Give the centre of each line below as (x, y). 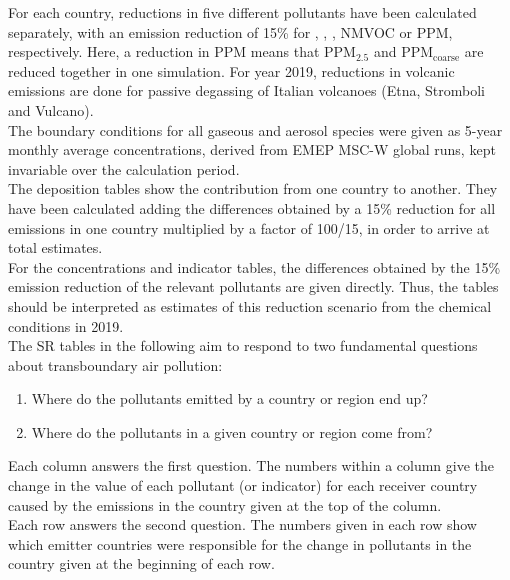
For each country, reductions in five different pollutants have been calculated (242, 12)
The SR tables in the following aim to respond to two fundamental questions (243, 345)
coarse (446, 57)
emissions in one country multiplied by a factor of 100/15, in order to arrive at (249, 227)
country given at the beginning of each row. (141, 563)
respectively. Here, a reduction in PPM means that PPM (182, 51)
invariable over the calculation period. (124, 168)
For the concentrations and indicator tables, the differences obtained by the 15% (254, 266)
